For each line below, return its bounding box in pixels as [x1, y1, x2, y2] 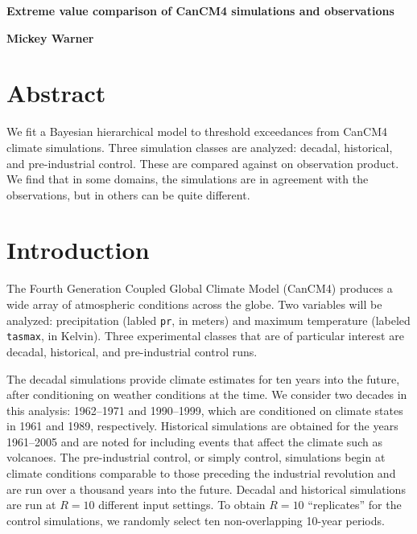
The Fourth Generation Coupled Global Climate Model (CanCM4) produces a [6, 280, 393, 297]
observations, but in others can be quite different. [6, 186, 250, 203]
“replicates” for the [308, 496, 402, 513]
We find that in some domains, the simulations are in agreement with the [6, 170, 369, 187]
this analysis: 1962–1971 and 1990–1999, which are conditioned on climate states [6, 401, 403, 418]
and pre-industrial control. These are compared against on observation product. [6, 154, 399, 171]
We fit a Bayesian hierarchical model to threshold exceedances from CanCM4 [6, 123, 388, 140]
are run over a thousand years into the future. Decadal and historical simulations [6, 480, 406, 497]
